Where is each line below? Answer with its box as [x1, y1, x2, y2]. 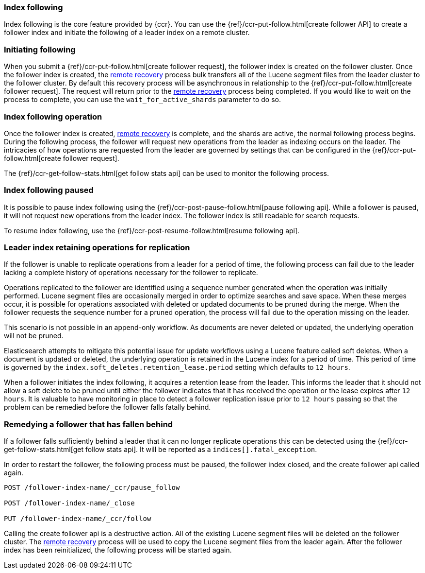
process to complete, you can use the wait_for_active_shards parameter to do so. [4, 95, 281, 104]
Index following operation [4, 111, 102, 122]
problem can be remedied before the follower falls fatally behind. [4, 403, 211, 412]
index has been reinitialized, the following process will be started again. [4, 546, 232, 555]
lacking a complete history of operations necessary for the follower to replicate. [4, 268, 258, 277]
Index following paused [4, 185, 94, 195]
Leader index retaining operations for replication [4, 243, 190, 252]
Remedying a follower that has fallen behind [4, 419, 173, 429]
